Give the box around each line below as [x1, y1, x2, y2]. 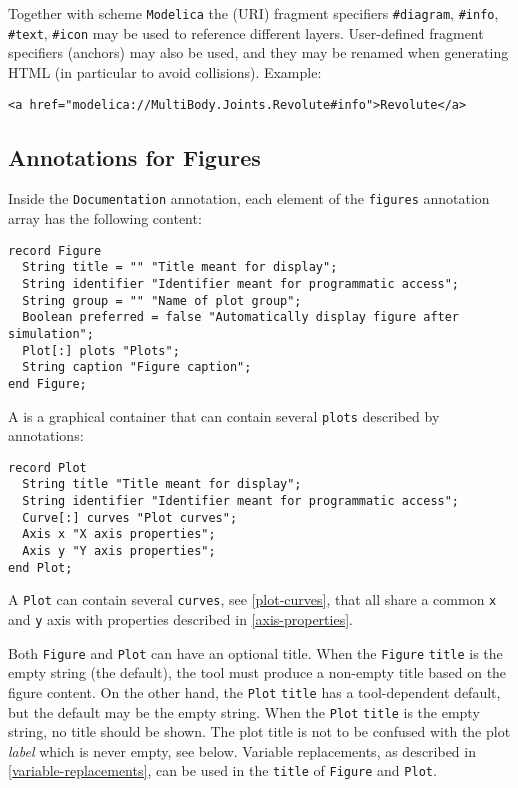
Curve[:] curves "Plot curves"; [22, 510, 238, 525]
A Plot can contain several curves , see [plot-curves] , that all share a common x [8, 589, 497, 610]
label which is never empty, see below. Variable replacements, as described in [8, 740, 476, 761]
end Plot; [8, 560, 73, 575]
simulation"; [8, 326, 94, 341]
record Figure [8, 243, 102, 258]
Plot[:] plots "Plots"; [22, 343, 180, 358]
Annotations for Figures [8, 141, 261, 172]
